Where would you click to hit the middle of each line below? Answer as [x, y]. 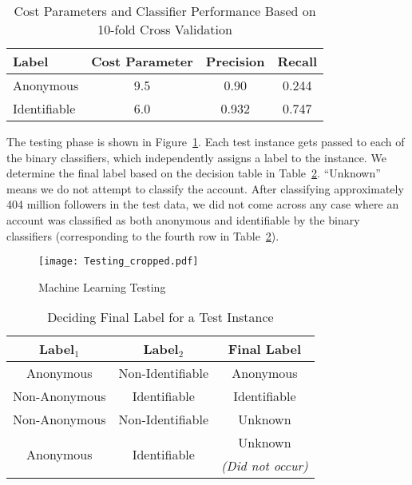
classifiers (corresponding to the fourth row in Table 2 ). [143, 235]
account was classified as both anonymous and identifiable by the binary [183, 219]
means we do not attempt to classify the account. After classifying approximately [205, 188]
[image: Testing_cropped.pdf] [119, 262]
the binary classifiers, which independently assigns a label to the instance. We [196, 157]
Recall [297, 61]
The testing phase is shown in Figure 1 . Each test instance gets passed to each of [206, 141]
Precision [235, 61]
